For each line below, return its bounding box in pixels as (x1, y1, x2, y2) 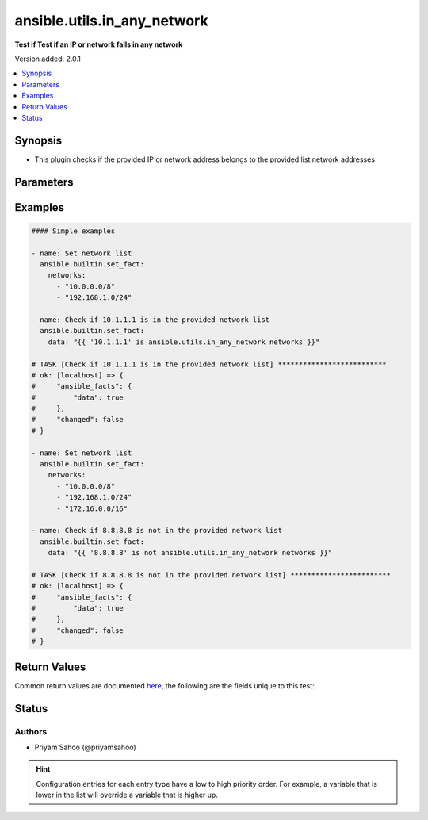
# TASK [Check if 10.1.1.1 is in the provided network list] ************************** (31, 359, 388, 369)
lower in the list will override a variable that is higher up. (36, 790, 218, 800)
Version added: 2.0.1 (14, 54, 81, 63)
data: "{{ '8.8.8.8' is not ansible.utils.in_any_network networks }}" (48, 548, 333, 558)
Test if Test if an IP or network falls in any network (14, 40, 183, 49)
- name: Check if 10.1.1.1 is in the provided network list (31, 315, 270, 324)
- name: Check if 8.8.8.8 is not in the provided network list (31, 526, 283, 535)
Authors (14, 726, 48, 737)
